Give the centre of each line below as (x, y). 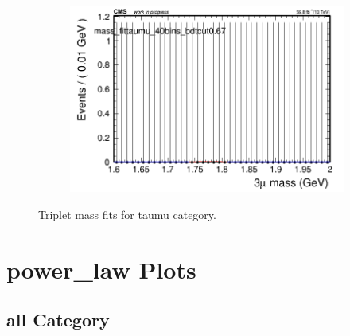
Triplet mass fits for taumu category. (127, 214)
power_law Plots (101, 269)
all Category (58, 320)
